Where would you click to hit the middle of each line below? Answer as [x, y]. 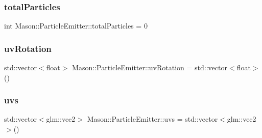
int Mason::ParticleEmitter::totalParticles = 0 [76, 26]
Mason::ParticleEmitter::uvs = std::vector [152, 119]
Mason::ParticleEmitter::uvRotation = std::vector [150, 67]
